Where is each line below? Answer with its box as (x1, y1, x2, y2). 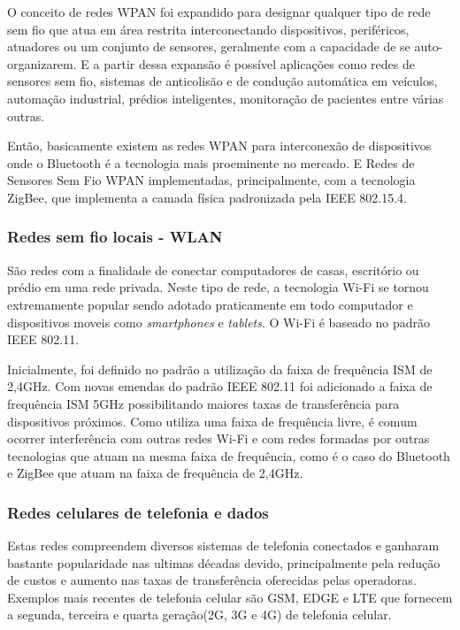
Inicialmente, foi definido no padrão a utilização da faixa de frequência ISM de (7, 359, 433, 378)
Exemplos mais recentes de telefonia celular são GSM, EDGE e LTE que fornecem (7, 588, 453, 606)
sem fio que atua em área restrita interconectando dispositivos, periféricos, (7, 19, 410, 38)
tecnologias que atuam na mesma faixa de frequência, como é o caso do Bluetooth (7, 446, 450, 465)
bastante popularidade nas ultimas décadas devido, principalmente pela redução (7, 553, 441, 572)
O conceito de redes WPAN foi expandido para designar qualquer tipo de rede (7, 3, 431, 20)
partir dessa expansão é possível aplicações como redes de (103, 54, 415, 73)
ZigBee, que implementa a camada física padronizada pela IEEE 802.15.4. (7, 188, 408, 206)
